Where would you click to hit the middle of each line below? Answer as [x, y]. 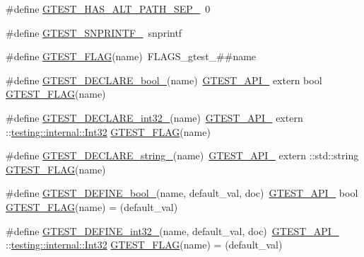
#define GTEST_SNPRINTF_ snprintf [94, 32]
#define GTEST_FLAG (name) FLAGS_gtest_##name [131, 56]
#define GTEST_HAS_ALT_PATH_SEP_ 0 [108, 8]
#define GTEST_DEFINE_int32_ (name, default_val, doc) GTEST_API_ [172, 230]
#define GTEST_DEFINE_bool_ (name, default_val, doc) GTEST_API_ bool [182, 193]
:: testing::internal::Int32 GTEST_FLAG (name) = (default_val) [144, 245]
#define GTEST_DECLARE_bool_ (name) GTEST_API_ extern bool [164, 80]
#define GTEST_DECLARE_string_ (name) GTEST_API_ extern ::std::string [182, 155]
